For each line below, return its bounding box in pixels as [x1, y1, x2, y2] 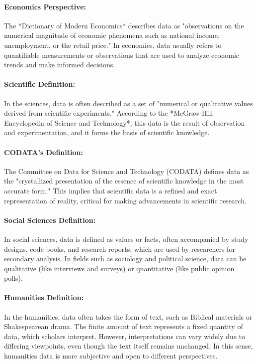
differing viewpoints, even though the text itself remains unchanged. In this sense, [4, 341, 253, 351]
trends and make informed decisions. [4, 59, 115, 70]
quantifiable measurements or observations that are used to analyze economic [4, 49, 240, 60]
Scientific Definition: [4, 79, 75, 89]
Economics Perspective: [4, 1, 86, 11]
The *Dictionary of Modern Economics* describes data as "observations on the [4, 20, 244, 30]
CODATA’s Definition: [4, 147, 83, 157]
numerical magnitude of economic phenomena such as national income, [4, 30, 220, 40]
